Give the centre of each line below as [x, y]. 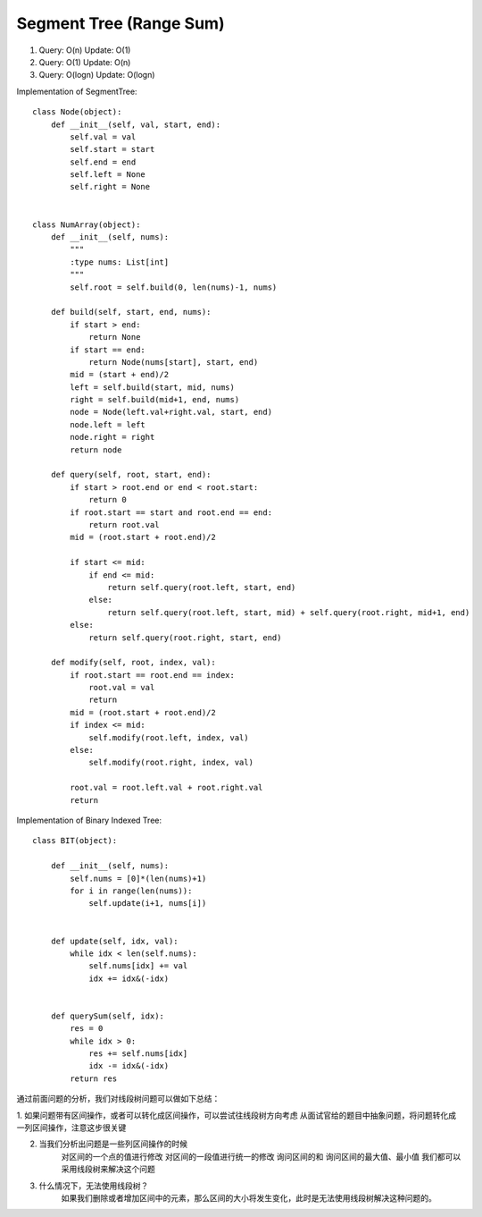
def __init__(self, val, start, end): [136, 124]
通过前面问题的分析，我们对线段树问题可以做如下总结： [118, 1099]
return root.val [124, 524]
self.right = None [110, 187]
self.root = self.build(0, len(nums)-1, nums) [174, 287]
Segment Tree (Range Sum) [120, 23]
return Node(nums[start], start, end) [174, 362]
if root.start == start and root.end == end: [171, 512]
